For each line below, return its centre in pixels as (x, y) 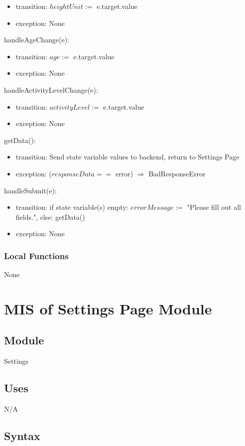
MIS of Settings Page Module (108, 308)
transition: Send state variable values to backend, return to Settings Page (127, 157)
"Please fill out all (214, 207)
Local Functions (36, 255)
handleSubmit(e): (30, 190)
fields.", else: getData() (50, 217)
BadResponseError (177, 173)
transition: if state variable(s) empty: (72, 207)
